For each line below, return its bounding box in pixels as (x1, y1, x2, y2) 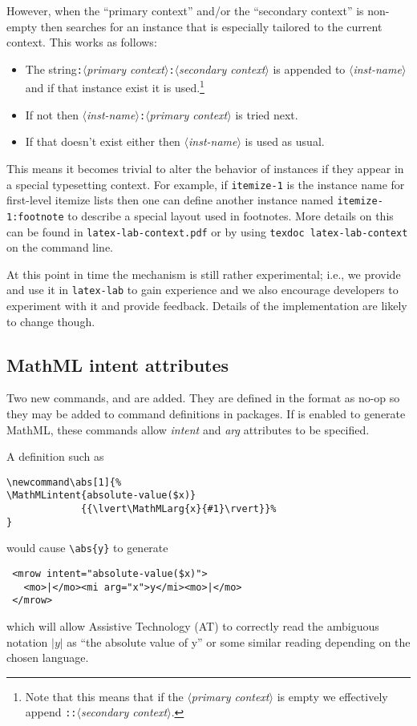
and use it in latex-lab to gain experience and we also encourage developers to (6, 281, 399, 298)
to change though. (6, 313, 95, 329)
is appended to (273, 60, 346, 77)
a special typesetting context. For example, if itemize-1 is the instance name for (6, 175, 405, 192)
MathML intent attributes (6, 352, 229, 377)
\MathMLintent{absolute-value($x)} (6, 490, 196, 502)
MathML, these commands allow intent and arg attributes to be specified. (6, 421, 370, 438)
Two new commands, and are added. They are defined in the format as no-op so (6, 389, 400, 406)
